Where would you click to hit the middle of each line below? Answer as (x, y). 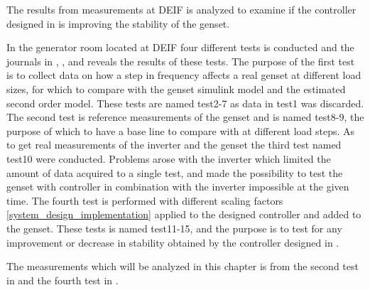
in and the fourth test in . (62, 280)
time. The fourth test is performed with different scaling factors (145, 200)
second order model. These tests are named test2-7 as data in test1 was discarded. (185, 103)
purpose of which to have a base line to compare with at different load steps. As (181, 130)
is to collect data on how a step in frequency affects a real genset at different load (184, 75)
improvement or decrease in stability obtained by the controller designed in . (173, 242)
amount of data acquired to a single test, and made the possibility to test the (175, 172)
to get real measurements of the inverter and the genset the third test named (174, 145)
